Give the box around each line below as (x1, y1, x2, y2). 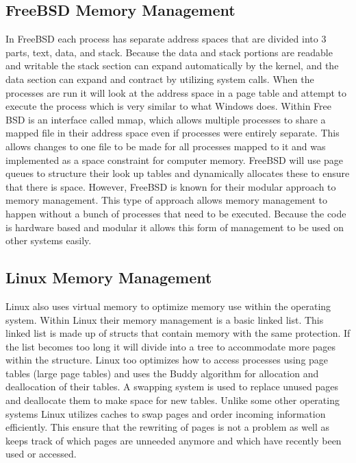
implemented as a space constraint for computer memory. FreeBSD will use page (5, 152, 343, 167)
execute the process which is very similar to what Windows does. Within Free (5, 99, 331, 113)
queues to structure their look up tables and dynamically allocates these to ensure (5, 166, 350, 180)
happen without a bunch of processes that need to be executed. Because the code (5, 206, 346, 220)
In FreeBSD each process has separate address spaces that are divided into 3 (5, 32, 327, 46)
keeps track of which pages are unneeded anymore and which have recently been (5, 433, 342, 447)
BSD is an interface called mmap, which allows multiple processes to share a (5, 112, 326, 126)
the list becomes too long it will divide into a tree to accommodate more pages (5, 339, 336, 353)
